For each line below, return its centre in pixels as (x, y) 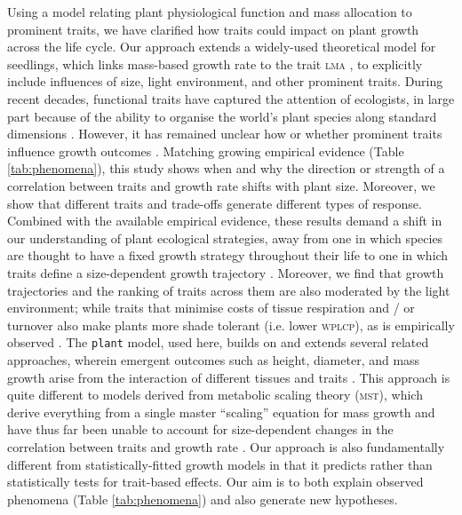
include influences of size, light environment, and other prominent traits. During (225, 81)
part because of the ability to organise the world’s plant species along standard (222, 116)
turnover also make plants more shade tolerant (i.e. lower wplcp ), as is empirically (231, 325)
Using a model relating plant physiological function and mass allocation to (210, 12)
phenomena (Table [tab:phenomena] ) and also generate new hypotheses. (203, 499)
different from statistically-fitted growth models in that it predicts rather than (220, 464)
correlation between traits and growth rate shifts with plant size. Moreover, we (221, 185)
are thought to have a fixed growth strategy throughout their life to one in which (228, 255)
